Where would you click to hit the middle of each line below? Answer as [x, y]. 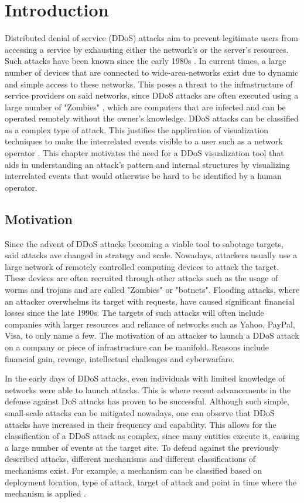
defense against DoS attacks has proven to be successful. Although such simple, [147, 401]
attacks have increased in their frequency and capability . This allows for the [141, 424]
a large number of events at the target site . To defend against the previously [142, 447]
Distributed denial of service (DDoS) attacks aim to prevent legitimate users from [151, 38]
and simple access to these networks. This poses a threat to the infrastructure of [149, 84]
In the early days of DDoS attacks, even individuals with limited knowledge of [145, 378]
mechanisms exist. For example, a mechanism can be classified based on [133, 470]
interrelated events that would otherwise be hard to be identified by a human [143, 176]
